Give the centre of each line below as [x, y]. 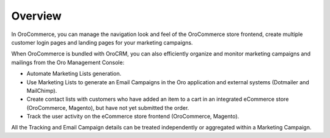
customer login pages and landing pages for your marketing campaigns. [102, 42]
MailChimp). [42, 90]
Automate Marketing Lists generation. [74, 74]
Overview [36, 16]
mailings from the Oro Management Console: [68, 62]
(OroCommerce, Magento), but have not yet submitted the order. [108, 107]
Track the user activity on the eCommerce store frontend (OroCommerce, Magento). [133, 117]
